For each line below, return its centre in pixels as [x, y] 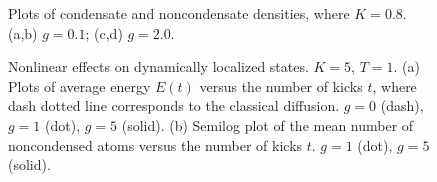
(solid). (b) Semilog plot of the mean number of [267, 124]
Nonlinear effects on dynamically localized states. [158, 66]
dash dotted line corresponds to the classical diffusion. [174, 105]
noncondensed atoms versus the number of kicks [155, 144]
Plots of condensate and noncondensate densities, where [179, 13]
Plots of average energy [79, 85]
